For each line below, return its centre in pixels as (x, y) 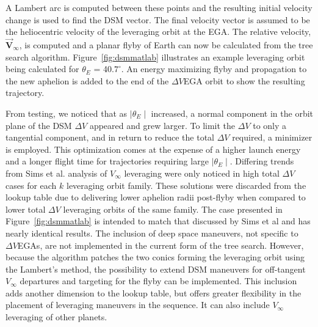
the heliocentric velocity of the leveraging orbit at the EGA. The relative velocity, (158, 31)
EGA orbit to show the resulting (244, 80)
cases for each (31, 185)
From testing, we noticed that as (67, 113)
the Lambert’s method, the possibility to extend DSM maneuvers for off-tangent (156, 269)
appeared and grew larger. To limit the (162, 125)
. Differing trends (262, 161)
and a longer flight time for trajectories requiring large (107, 161)
